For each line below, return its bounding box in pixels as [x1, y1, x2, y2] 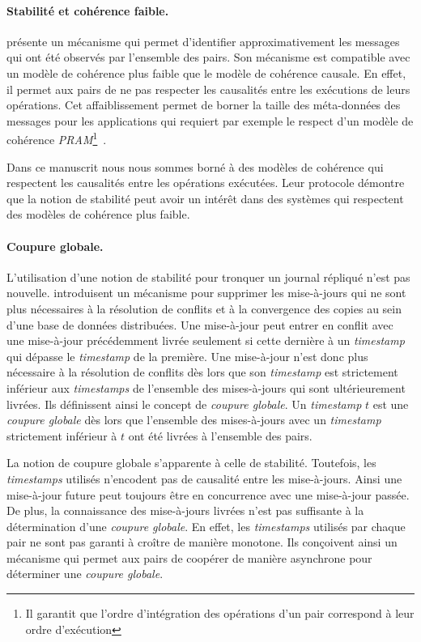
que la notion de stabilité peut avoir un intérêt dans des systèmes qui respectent [6, 189, 404, 206]
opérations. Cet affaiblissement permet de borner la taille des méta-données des [6, 96, 401, 113]
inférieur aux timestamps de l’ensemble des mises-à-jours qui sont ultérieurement [6, 379, 406, 396]
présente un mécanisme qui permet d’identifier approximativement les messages [6, 32, 400, 49]
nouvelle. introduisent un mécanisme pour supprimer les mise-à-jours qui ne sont [6, 284, 406, 301]
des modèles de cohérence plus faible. [6, 206, 190, 223]
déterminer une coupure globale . [6, 565, 164, 582]
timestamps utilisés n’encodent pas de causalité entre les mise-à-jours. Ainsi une [6, 470, 402, 487]
